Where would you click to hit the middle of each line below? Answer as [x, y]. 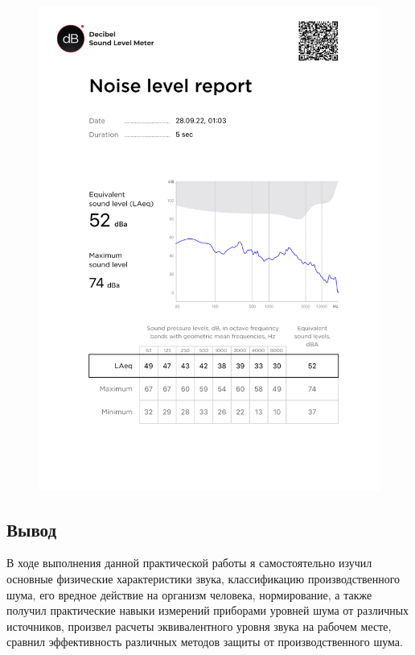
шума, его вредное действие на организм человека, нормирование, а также [189, 594]
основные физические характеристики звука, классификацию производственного [203, 578]
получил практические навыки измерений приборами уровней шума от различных [208, 610]
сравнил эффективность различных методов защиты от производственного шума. [205, 642]
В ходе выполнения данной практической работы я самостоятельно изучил [189, 563]
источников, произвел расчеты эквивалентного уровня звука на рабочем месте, [199, 626]
